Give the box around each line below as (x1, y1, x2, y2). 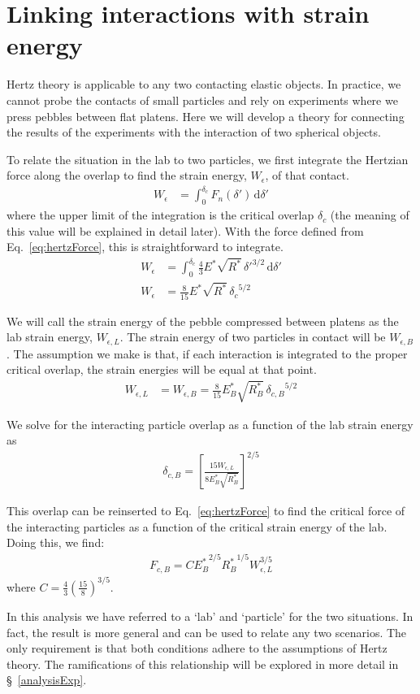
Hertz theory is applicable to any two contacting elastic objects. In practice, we (6, 76, 401, 93)
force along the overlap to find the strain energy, (6, 167, 247, 184)
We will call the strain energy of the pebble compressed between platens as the (6, 312, 399, 329)
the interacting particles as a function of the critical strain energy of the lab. (6, 518, 388, 535)
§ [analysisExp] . (6, 671, 87, 688)
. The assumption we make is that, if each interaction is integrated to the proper (6, 345, 408, 362)
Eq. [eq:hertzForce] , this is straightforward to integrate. (6, 238, 284, 255)
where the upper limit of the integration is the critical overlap (6, 206, 314, 223)
